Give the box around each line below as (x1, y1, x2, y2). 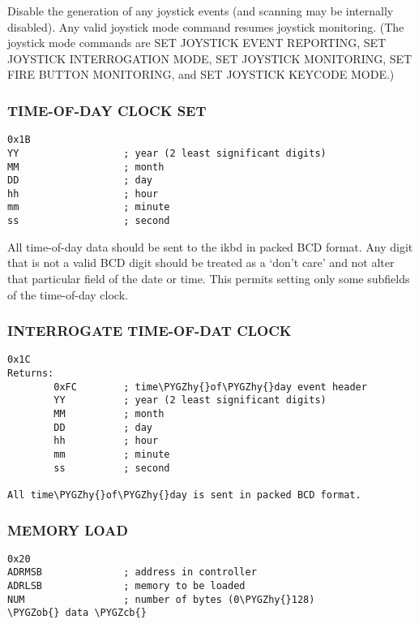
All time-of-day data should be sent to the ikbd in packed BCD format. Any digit (7, 238, 413, 255)
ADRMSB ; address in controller (7, 566, 257, 579)
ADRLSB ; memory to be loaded (7, 580, 246, 592)
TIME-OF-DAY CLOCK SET (7, 100, 207, 120)
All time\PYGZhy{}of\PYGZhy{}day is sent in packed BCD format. (7, 488, 361, 501)
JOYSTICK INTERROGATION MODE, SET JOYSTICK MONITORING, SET (7, 49, 413, 67)
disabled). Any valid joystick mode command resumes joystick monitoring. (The (7, 18, 404, 35)
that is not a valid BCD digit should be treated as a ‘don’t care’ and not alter (7, 254, 395, 271)
